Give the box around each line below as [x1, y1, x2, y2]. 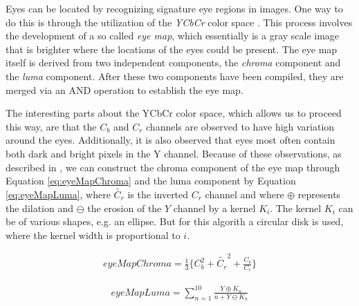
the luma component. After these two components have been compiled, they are [6, 68, 344, 83]
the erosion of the [87, 200, 162, 215]
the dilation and [6, 200, 74, 215]
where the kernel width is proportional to [6, 227, 181, 242]
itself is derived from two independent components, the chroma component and [6, 55, 341, 70]
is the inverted [127, 187, 189, 201]
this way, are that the [6, 119, 97, 133]
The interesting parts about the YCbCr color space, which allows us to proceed [6, 106, 342, 120]
